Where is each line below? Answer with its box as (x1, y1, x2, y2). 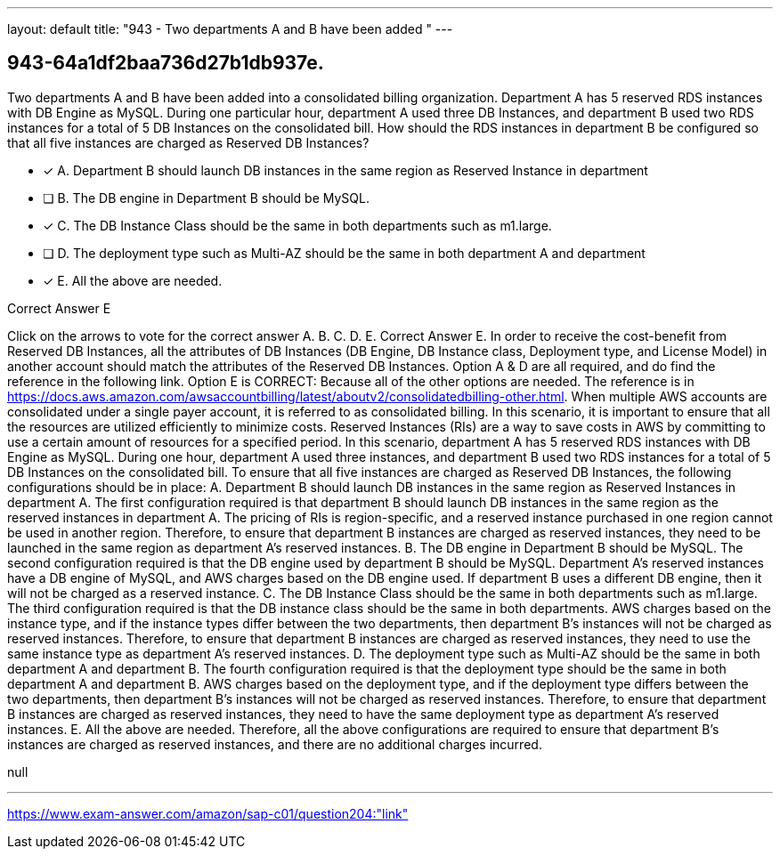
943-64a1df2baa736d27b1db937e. (7, 52, 324, 75)
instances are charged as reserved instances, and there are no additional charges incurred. (7, 736, 542, 752)
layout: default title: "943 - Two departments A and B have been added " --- (7, 21, 453, 36)
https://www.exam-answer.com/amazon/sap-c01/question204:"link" (7, 805, 409, 821)
